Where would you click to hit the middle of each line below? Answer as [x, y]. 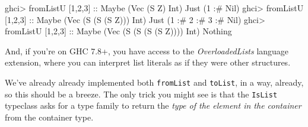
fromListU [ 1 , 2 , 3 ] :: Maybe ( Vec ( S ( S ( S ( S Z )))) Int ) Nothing [118, 31]
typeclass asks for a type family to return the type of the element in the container [153, 105]
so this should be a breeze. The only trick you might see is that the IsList [141, 94]
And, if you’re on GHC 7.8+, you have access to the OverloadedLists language [147, 51]
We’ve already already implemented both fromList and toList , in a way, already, [154, 82]
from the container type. [49, 117]
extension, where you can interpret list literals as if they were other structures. [148, 62]
